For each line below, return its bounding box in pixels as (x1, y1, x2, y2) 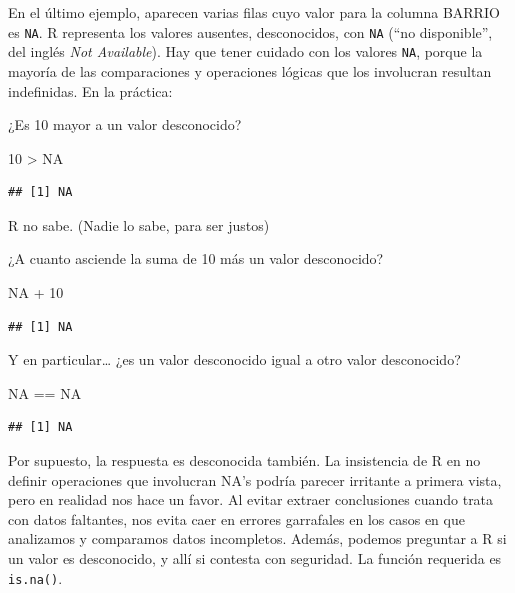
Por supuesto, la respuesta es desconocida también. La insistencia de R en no (8, 450, 481, 471)
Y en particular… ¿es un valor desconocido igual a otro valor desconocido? (8, 349, 461, 370)
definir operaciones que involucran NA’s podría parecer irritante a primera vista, (8, 469, 502, 490)
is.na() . (8, 567, 63, 588)
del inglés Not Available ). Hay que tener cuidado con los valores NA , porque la (8, 41, 483, 62)
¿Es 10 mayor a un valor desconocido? (8, 114, 242, 135)
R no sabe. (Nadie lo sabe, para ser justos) (8, 214, 270, 235)
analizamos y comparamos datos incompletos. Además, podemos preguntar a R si (8, 528, 507, 549)
